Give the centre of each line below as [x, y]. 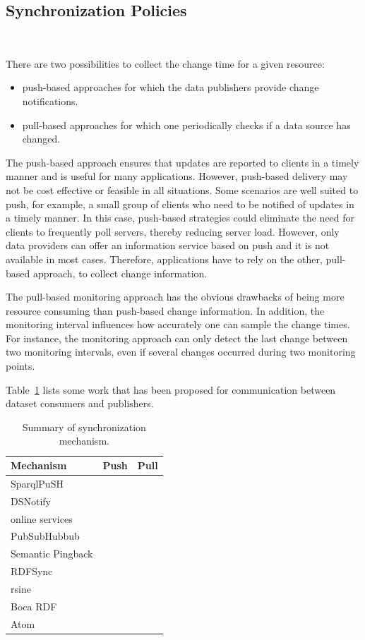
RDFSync [32, 571]
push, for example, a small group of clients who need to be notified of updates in [180, 204]
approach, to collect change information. [120, 273]
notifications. [50, 101]
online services [42, 518]
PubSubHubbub [45, 536]
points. [20, 366]
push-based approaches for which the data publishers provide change [170, 87]
